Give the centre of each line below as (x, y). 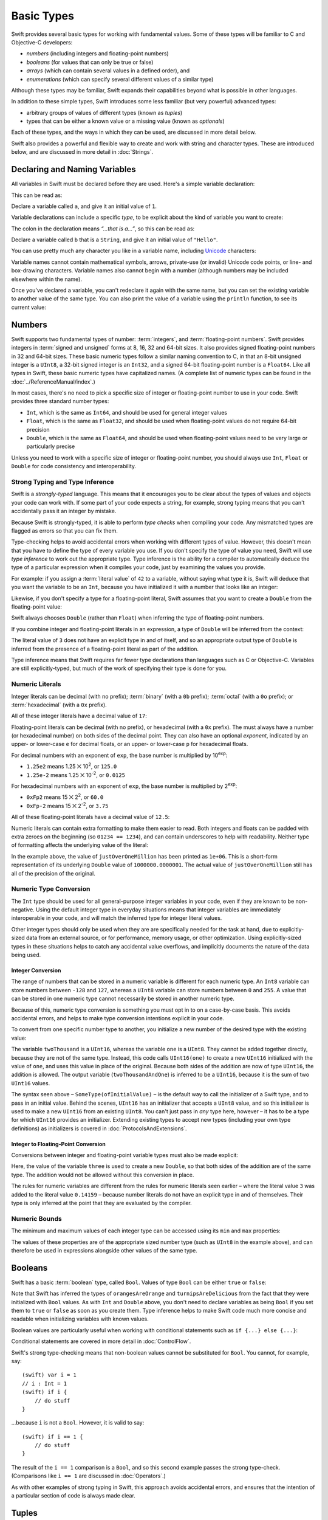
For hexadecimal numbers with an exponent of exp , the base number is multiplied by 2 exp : (124, 786)
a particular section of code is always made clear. (73, 1496)
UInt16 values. (31, 1083)
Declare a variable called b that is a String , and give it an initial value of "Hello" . (114, 240)
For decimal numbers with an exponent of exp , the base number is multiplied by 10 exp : (119, 755)
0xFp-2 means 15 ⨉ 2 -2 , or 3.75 (67, 805)
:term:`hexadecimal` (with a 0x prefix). (59, 705)
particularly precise (51, 446)
